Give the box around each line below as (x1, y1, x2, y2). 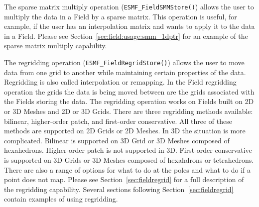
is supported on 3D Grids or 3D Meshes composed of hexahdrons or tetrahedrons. (4, 155, 254, 165)
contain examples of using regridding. (4, 194, 118, 204)
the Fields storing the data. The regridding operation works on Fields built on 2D (4, 96, 254, 106)
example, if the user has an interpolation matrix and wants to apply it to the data (4, 21, 255, 31)
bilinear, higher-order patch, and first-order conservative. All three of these (4, 115, 232, 126)
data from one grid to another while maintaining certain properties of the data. (4, 67, 246, 77)
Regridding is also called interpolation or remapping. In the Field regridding (4, 77, 237, 87)
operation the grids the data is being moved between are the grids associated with (4, 86, 255, 97)
